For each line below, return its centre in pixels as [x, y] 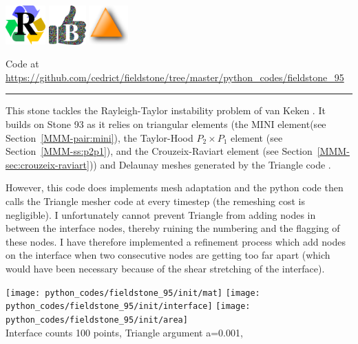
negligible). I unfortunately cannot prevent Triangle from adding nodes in [161, 214]
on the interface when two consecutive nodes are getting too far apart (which [168, 255]
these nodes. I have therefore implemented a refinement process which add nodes [176, 241]
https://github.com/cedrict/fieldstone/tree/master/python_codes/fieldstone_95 [175, 77]
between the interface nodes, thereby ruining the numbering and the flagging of [173, 228]
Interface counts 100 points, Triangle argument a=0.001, [124, 332]
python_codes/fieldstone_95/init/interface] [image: [128, 307]
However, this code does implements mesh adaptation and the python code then [175, 187]
